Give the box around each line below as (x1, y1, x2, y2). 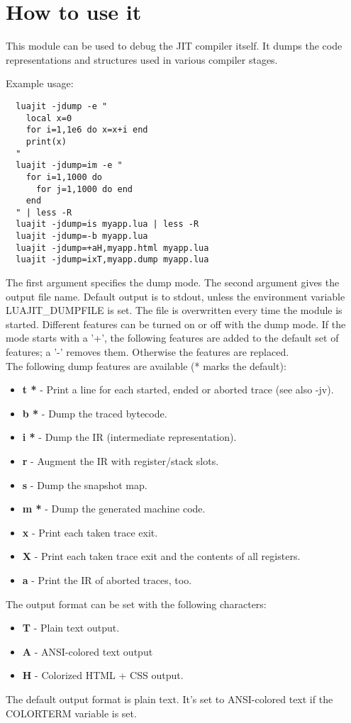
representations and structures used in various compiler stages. (6, 52, 278, 67)
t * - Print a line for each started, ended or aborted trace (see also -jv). (22, 382, 334, 397)
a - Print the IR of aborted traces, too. (22, 573, 192, 587)
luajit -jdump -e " (16, 101, 108, 111)
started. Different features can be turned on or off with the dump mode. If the (6, 316, 346, 331)
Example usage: (6, 76, 74, 91)
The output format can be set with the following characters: (6, 596, 267, 611)
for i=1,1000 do (26, 172, 103, 182)
